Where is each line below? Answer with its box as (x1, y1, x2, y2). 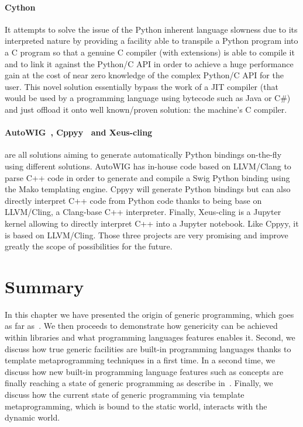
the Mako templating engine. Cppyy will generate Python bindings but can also (5, 183, 291, 195)
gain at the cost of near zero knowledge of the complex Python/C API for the (5, 69, 284, 81)
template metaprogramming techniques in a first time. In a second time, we (5, 354, 276, 366)
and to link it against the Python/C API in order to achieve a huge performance (5, 57, 294, 70)
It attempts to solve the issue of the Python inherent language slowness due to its (5, 23, 298, 35)
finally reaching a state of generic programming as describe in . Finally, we (5, 377, 273, 389)
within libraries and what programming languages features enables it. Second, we (5, 331, 295, 343)
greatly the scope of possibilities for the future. (5, 240, 173, 252)
